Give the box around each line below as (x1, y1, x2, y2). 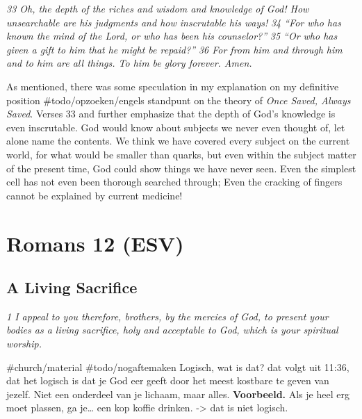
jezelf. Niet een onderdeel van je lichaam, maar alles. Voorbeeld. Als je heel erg (6, 386, 349, 401)
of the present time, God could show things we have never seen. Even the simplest (6, 161, 356, 175)
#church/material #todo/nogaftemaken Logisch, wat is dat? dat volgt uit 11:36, (6, 359, 349, 374)
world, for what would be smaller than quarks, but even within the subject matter (6, 147, 356, 161)
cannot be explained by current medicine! (6, 188, 183, 202)
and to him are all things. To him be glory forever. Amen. (6, 56, 252, 70)
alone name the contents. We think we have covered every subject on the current (6, 133, 350, 148)
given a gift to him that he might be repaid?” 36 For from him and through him (6, 42, 343, 56)
